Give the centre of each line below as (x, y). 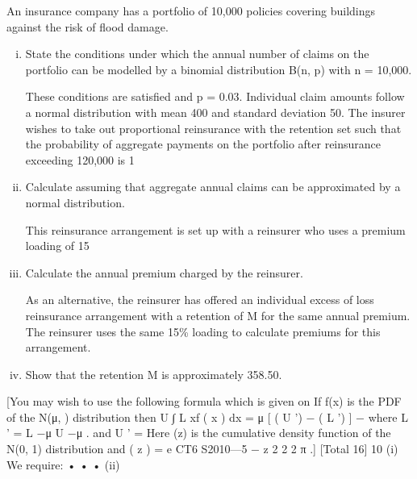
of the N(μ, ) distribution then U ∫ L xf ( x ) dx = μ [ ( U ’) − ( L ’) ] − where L (207, 417)
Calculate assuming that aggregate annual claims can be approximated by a (213, 187)
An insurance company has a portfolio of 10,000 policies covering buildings (191, 10)
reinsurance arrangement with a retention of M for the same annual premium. (218, 315)
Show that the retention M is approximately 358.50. (154, 374)
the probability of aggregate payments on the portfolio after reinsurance (203, 144)
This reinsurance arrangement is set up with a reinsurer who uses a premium (215, 229)
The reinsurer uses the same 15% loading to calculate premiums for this (203, 331)
